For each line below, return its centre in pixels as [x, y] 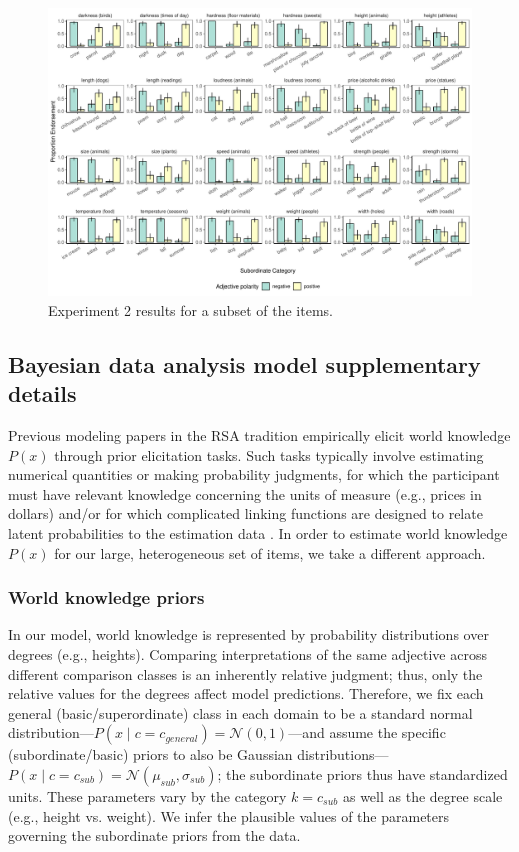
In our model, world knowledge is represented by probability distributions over [248, 634]
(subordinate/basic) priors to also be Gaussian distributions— [198, 754]
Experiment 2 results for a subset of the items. [190, 309]
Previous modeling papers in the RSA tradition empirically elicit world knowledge [259, 434]
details [42, 393]
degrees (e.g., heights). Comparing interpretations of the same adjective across [247, 653]
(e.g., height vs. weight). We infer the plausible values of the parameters [229, 815]
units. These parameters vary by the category [147, 795]
